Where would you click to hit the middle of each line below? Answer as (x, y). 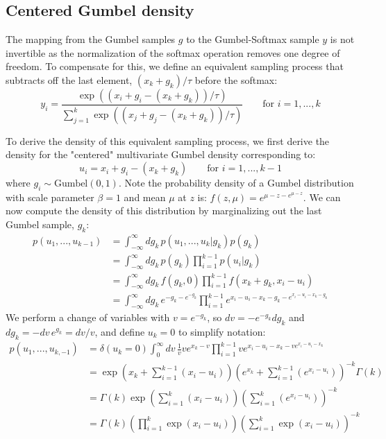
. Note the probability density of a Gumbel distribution (236, 183)
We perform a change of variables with (88, 317)
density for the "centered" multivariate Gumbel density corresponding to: (161, 154)
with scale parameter (50, 197)
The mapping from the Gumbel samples (91, 39)
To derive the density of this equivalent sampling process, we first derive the (168, 140)
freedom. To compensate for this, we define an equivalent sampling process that (175, 66)
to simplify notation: (222, 331)
